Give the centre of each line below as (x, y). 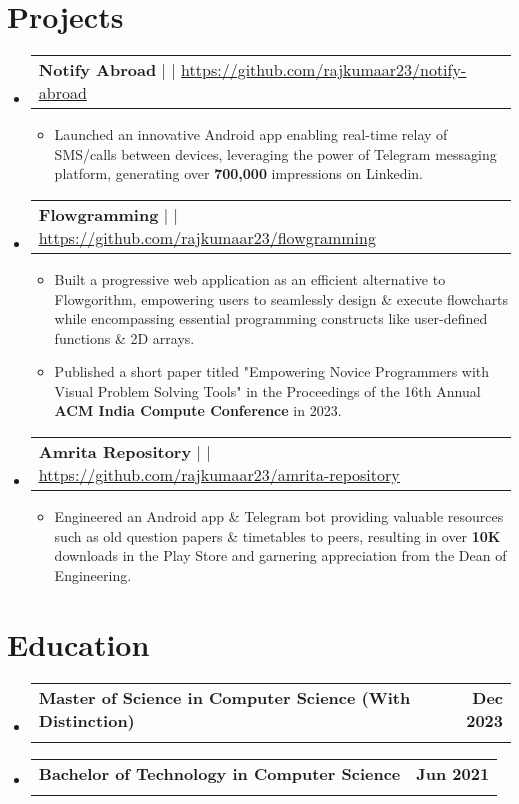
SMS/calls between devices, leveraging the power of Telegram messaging (275, 153)
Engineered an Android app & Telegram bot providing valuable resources (279, 516)
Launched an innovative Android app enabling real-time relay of (251, 134)
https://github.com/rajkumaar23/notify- (324, 70)
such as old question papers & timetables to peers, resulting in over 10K (277, 535)
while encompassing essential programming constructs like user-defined (271, 318)
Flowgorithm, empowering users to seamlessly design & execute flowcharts (281, 298)
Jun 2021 (453, 773)
